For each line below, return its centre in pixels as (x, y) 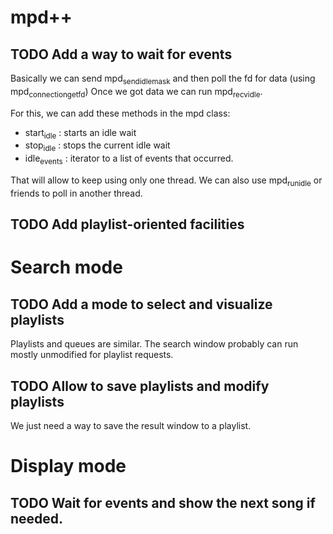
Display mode (68, 466)
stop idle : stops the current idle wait (97, 146)
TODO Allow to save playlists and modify (140, 386)
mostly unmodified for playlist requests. (92, 355)
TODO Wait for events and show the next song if (163, 502)
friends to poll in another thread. (76, 193)
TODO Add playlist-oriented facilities (127, 224)
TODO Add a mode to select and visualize (141, 304)
